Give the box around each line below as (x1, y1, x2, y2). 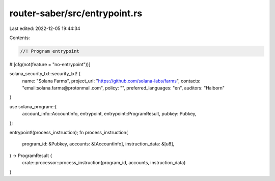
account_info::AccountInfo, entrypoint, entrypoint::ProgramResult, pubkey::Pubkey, (22, 111, 197, 117)
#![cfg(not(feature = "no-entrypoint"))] (9, 61, 91, 67)
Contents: (9, 35, 30, 41)
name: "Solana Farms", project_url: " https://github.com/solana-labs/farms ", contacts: (22, 78, 201, 84)
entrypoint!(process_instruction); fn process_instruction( (9, 130, 128, 136)
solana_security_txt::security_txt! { (9, 71, 81, 77)
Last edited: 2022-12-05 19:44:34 (9, 25, 80, 32)
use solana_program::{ (9, 103, 57, 109)
